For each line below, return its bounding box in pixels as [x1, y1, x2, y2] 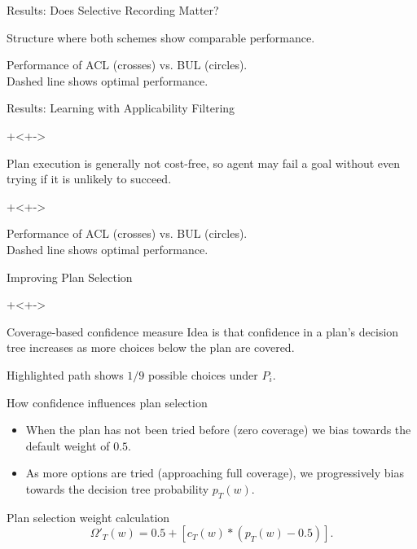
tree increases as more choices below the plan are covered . [7, 339, 295, 356]
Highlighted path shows [7, 366, 124, 383]
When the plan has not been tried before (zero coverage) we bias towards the [25, 421, 411, 438]
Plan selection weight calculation [7, 508, 170, 525]
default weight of [25, 437, 110, 454]
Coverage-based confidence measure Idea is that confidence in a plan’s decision [7, 323, 399, 340]
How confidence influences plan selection [7, 393, 208, 411]
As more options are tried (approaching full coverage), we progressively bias [25, 464, 404, 481]
